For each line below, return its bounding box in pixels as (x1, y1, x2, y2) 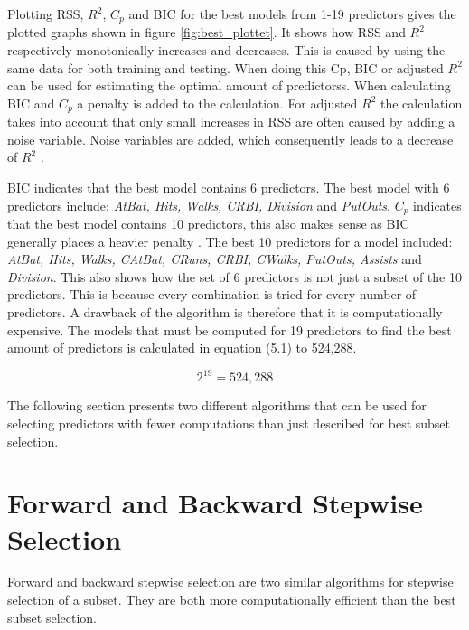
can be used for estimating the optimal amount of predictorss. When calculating (7, 76, 451, 95)
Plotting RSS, (7, 5, 84, 23)
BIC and (7, 93, 55, 112)
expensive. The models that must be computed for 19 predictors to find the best (7, 320, 452, 339)
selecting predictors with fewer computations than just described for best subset (7, 413, 451, 432)
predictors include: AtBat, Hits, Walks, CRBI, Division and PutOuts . (7, 195, 390, 214)
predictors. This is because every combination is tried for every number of (7, 285, 417, 304)
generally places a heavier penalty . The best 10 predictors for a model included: (7, 231, 453, 250)
